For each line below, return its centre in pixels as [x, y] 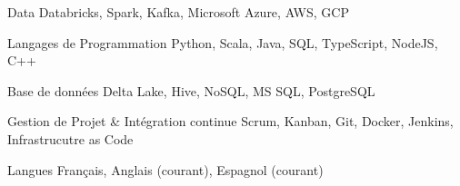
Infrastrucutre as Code [70, 138]
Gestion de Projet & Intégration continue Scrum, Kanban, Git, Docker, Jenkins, [230, 121]
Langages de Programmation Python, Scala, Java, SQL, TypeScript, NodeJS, [223, 42]
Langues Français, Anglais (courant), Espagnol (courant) [165, 169]
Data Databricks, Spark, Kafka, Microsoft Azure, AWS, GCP [178, 12]
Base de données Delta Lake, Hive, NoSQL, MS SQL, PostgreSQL [191, 90]
